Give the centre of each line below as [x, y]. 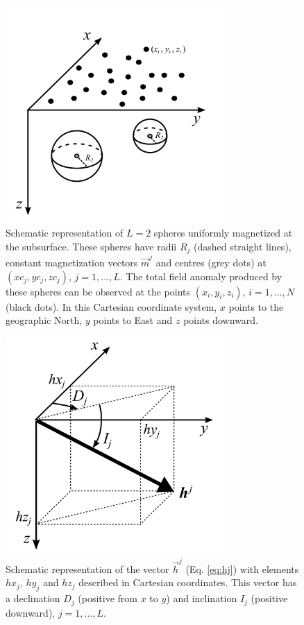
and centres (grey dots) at [211, 263]
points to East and [133, 320]
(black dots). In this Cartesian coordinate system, [111, 306]
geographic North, [44, 320]
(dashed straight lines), [243, 246]
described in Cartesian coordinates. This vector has [188, 582]
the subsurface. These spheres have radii [91, 246]
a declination [33, 598]
